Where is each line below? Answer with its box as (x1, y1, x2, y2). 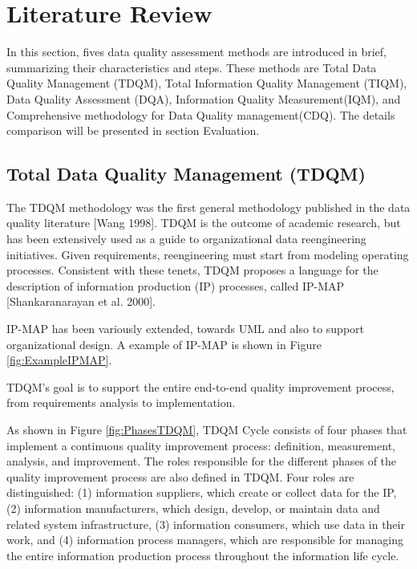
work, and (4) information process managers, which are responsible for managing (6, 531, 403, 548)
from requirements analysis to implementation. (6, 394, 236, 411)
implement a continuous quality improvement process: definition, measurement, (6, 437, 395, 453)
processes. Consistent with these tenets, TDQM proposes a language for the (6, 262, 379, 278)
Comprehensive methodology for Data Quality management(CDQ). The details (6, 106, 395, 123)
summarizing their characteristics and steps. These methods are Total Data (6, 59, 377, 75)
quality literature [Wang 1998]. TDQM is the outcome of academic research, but (6, 214, 401, 231)
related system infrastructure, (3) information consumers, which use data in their (6, 515, 405, 532)
